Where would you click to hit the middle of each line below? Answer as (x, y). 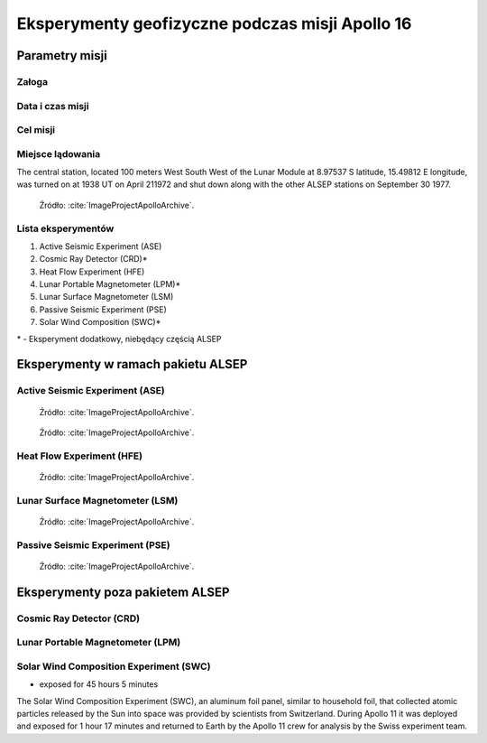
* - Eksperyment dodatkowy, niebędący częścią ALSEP (119, 339)
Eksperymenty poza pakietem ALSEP (123, 592)
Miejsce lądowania (59, 153)
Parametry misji (62, 56)
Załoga (32, 81)
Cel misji (36, 130)
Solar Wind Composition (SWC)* (100, 322)
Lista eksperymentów (65, 228)
